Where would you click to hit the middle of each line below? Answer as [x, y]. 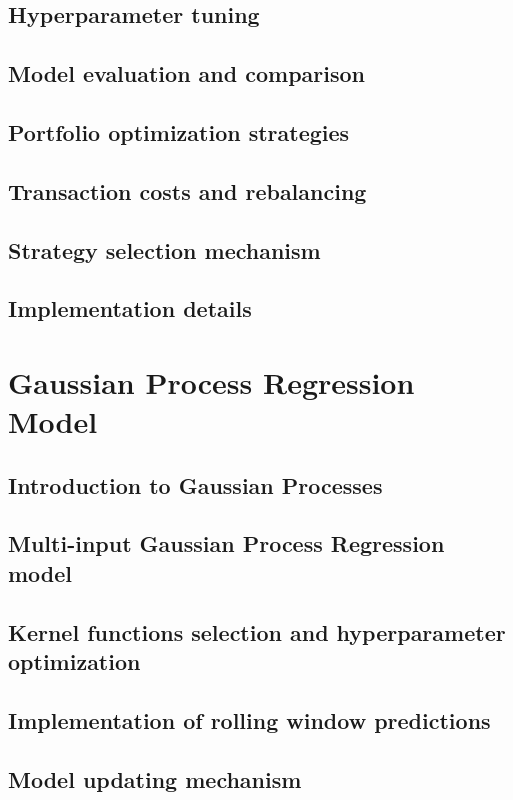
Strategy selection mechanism [164, 249]
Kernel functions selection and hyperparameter [257, 631]
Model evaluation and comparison [186, 73]
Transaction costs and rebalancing [187, 190]
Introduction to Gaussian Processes [195, 484]
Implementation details [130, 308]
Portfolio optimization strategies [179, 131]
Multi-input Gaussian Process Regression [226, 543]
